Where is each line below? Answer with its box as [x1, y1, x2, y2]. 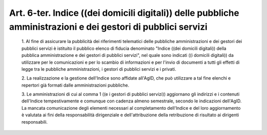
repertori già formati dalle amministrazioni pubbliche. [21, 82, 130, 88]
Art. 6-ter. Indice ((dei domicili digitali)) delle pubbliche [9, 7, 239, 18]
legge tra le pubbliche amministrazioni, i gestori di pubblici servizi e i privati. [21, 66, 177, 72]
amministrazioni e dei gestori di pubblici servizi [9, 21, 208, 32]
